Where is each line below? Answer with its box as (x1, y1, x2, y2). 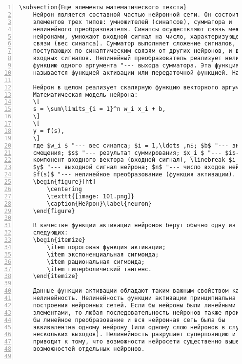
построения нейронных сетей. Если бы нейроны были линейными (33, 301, 236, 309)
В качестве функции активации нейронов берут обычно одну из (33, 222, 236, 229)
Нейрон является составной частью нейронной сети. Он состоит (33, 11, 240, 18)
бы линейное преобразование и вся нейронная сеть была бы (33, 316, 225, 323)
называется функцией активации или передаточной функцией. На (33, 69, 240, 76)
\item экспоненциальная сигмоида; (47, 251, 159, 258)
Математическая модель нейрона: (33, 91, 138, 98)
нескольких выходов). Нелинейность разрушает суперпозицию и (33, 331, 236, 338)
